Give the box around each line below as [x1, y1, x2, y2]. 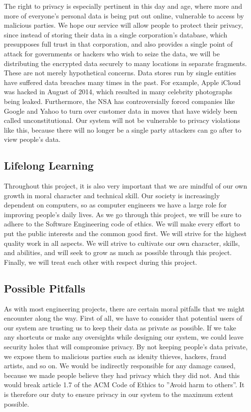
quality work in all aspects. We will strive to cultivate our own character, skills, [4, 238, 240, 248]
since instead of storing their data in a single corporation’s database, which [4, 29, 227, 39]
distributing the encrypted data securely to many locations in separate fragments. [4, 58, 247, 68]
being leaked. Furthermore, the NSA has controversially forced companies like [4, 96, 235, 106]
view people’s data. [4, 134, 61, 144]
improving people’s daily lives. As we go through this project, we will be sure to [4, 209, 241, 219]
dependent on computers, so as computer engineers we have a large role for [4, 200, 227, 210]
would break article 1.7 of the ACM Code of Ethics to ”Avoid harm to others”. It [4, 379, 245, 390]
